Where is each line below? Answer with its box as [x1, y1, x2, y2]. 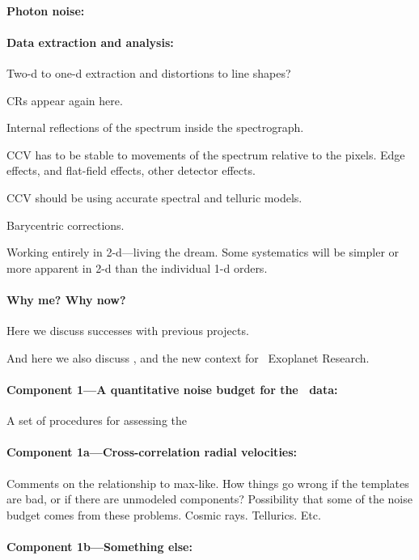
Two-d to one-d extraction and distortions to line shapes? [6, 64, 291, 81]
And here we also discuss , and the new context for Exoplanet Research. [6, 349, 370, 366]
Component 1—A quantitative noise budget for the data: [6, 380, 338, 397]
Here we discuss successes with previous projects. [6, 322, 249, 339]
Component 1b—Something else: [6, 537, 193, 554]
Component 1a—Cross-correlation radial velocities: [6, 443, 298, 460]
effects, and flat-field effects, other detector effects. [6, 162, 256, 179]
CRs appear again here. [6, 91, 123, 108]
